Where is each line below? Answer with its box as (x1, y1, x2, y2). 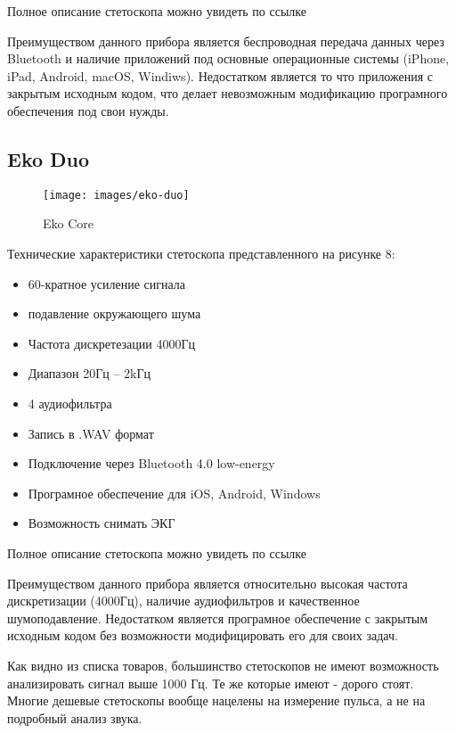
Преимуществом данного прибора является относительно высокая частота (7, 573, 408, 592)
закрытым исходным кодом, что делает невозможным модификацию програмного (7, 84, 448, 103)
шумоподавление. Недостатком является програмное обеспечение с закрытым (7, 608, 428, 627)
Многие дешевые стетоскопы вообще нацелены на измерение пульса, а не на (7, 691, 426, 710)
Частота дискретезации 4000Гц (28, 334, 196, 352)
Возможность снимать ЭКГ (28, 514, 175, 532)
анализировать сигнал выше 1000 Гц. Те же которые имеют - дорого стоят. (7, 673, 414, 692)
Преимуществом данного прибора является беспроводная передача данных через (7, 31, 444, 50)
